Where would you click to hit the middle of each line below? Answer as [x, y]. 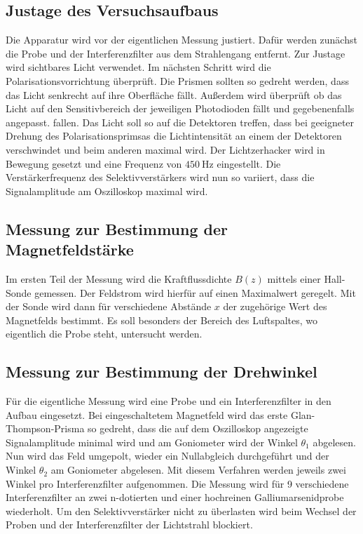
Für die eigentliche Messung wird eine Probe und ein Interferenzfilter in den [169, 401]
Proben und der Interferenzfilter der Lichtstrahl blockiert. [129, 525]
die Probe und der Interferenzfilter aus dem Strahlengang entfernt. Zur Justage [176, 53]
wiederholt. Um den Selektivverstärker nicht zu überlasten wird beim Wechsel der [181, 510]
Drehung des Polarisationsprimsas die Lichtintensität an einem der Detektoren [174, 136]
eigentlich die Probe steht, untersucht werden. [104, 334]
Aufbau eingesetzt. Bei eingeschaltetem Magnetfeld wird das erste [147, 414]
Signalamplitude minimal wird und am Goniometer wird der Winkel [152, 442]
